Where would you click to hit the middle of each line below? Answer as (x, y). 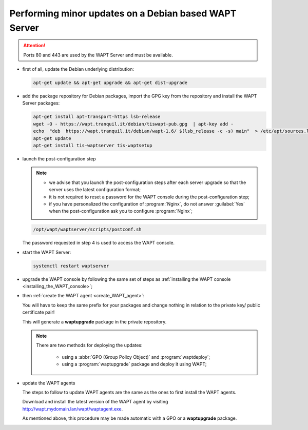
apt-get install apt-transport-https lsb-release (97, 117)
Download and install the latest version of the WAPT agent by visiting (95, 402)
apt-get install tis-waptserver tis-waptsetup (93, 146)
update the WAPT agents (49, 383)
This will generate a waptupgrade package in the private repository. (94, 322)
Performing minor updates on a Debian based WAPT (123, 13)
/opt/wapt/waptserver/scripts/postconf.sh (87, 230)
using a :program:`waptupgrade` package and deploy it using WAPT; (134, 364)
